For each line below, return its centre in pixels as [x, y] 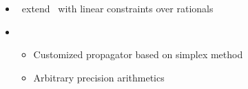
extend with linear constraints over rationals [117, 8]
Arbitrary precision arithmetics [99, 77]
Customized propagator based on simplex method [138, 54]
